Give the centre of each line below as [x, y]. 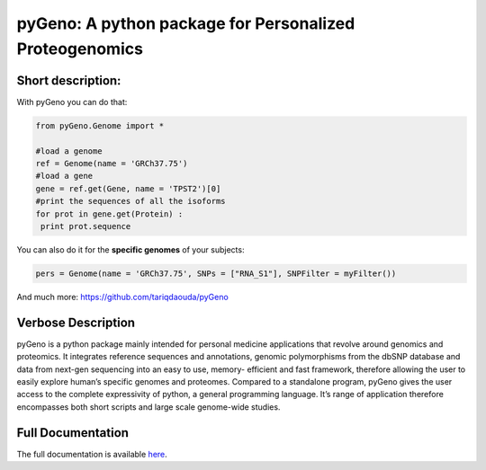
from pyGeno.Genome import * [100, 125]
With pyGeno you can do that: [72, 102]
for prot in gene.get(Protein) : [109, 214]
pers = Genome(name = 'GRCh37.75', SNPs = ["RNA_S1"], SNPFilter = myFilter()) [216, 273]
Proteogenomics [80, 49]
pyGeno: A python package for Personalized [186, 23]
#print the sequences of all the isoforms [130, 201]
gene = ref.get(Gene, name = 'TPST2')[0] [128, 188]
